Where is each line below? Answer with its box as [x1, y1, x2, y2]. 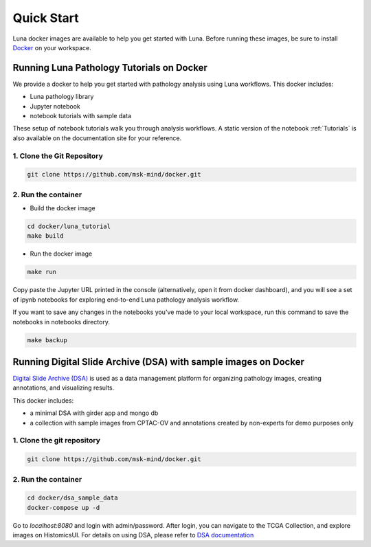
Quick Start [12, 10, 79, 25]
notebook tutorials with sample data [30, 112, 132, 120]
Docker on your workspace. [12, 43, 92, 52]
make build [27, 232, 64, 240]
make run [27, 268, 57, 276]
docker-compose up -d [27, 504, 100, 511]
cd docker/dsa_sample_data [27, 494, 118, 502]
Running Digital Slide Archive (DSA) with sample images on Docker [12, 356, 305, 368]
